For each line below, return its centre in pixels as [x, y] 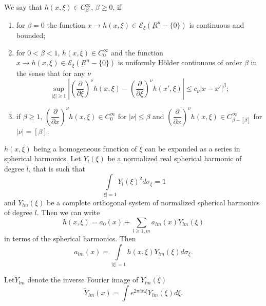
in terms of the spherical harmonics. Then [70, 238]
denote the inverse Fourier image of [83, 280]
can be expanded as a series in [193, 148]
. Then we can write [68, 212]
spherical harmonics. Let [43, 158]
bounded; [31, 35]
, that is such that [57, 168]
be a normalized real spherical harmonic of [175, 158]
